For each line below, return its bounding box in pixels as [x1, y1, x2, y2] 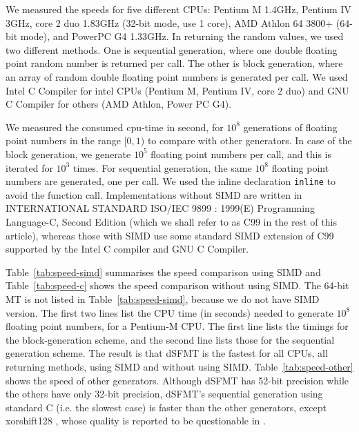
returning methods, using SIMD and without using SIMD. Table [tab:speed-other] [6, 359, 353, 373]
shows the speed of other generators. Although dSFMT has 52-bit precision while [6, 373, 349, 387]
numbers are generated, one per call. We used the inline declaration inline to [6, 174, 336, 188]
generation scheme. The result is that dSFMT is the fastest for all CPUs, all [6, 346, 328, 360]
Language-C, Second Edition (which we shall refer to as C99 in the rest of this [6, 214, 337, 228]
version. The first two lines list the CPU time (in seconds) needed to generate [6, 305, 333, 320]
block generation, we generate [6, 146, 131, 161]
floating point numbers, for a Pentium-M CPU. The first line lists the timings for [6, 319, 349, 333]
